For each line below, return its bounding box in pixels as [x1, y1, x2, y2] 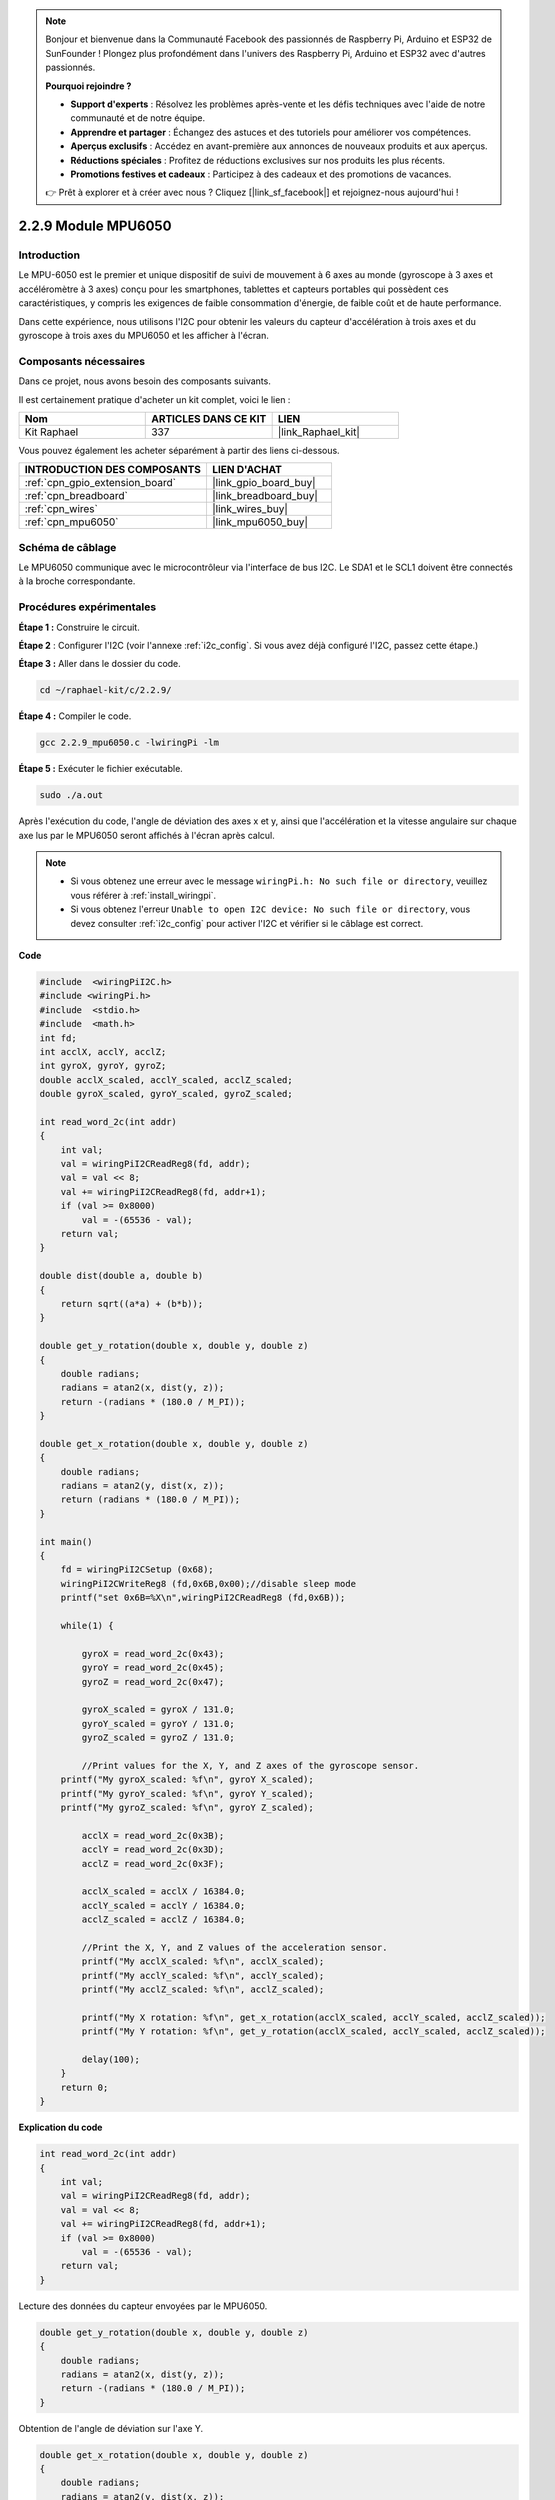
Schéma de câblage [18, 540, 117, 554]
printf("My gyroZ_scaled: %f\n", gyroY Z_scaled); [60, 1802, 314, 1814]
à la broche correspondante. [18, 575, 136, 587]
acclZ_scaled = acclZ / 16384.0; [81, 1914, 246, 1925]
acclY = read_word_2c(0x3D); [81, 1844, 225, 1855]
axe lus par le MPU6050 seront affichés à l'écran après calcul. [18, 829, 275, 841]
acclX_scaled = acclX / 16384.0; [81, 1886, 246, 1897]
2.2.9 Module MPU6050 [18, 218, 172, 235]
